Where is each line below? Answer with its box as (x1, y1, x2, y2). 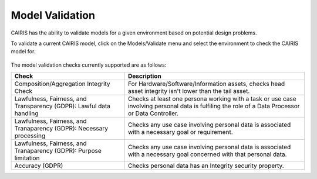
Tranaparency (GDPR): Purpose (14, 147, 102, 155)
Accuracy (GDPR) (14, 161, 63, 170)
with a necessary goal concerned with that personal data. (127, 150, 287, 159)
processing (14, 132, 46, 140)
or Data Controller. (127, 109, 179, 118)
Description (127, 72, 161, 80)
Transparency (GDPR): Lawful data (14, 102, 111, 111)
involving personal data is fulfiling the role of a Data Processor (127, 102, 300, 111)
